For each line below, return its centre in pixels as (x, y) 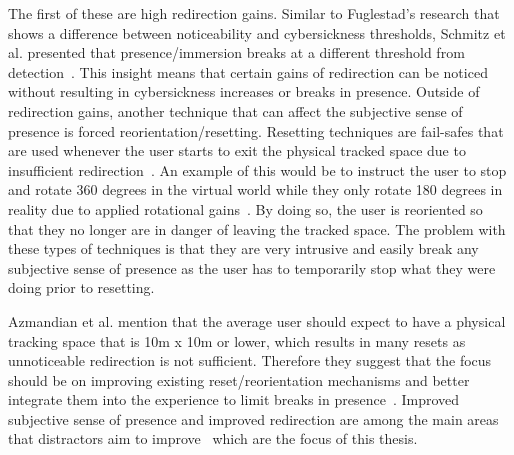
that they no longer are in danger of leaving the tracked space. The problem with (257, 228)
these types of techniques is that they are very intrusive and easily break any (243, 248)
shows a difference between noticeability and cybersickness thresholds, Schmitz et (257, 32)
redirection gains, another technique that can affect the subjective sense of (235, 110)
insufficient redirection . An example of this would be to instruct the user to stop (257, 169)
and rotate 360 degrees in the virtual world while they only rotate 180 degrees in (255, 189)
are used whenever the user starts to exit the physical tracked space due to (237, 150)
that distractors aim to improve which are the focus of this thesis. (213, 438)
